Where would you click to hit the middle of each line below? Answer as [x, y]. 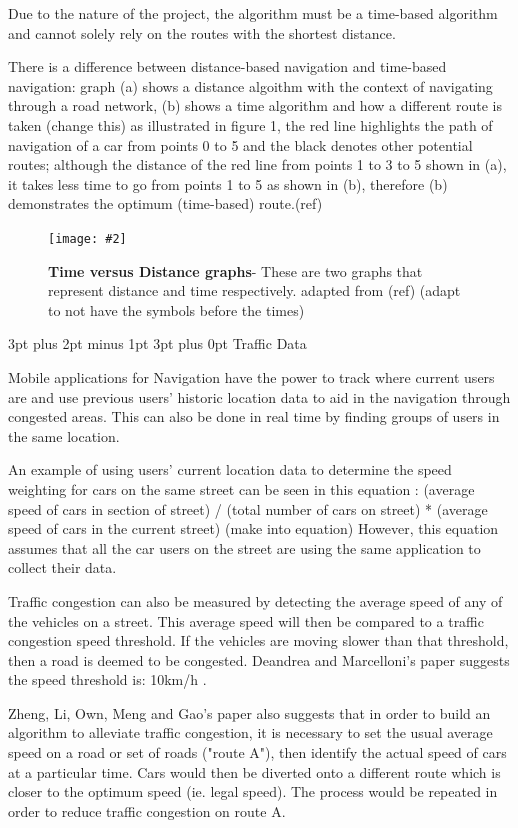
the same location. [64, 435]
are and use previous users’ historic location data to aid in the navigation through [259, 396]
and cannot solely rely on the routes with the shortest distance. [202, 32]
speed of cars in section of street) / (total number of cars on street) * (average [248, 508]
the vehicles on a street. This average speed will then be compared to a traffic [246, 620]
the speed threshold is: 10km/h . [107, 679]
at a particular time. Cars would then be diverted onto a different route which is [254, 771]
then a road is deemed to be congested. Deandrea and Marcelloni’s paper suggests [259, 659]
